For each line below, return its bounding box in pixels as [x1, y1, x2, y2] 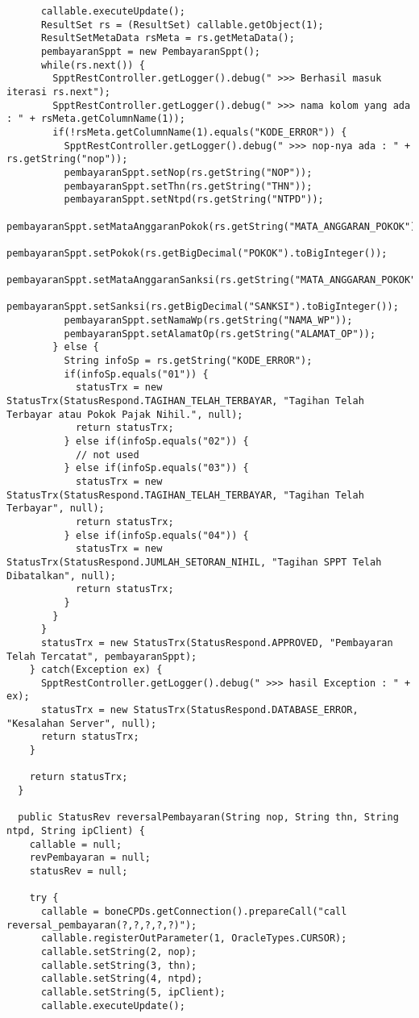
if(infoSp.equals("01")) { [64, 368, 209, 380]
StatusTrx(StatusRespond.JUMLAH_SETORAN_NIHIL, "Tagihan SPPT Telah [6, 556, 382, 568]
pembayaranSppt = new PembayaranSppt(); [40, 45, 260, 57]
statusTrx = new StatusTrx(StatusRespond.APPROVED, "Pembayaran [40, 636, 393, 649]
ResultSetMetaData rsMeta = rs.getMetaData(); [40, 32, 295, 44]
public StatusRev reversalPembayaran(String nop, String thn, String [18, 811, 399, 824]
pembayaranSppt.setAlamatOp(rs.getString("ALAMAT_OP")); [64, 328, 376, 340]
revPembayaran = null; [29, 852, 151, 864]
